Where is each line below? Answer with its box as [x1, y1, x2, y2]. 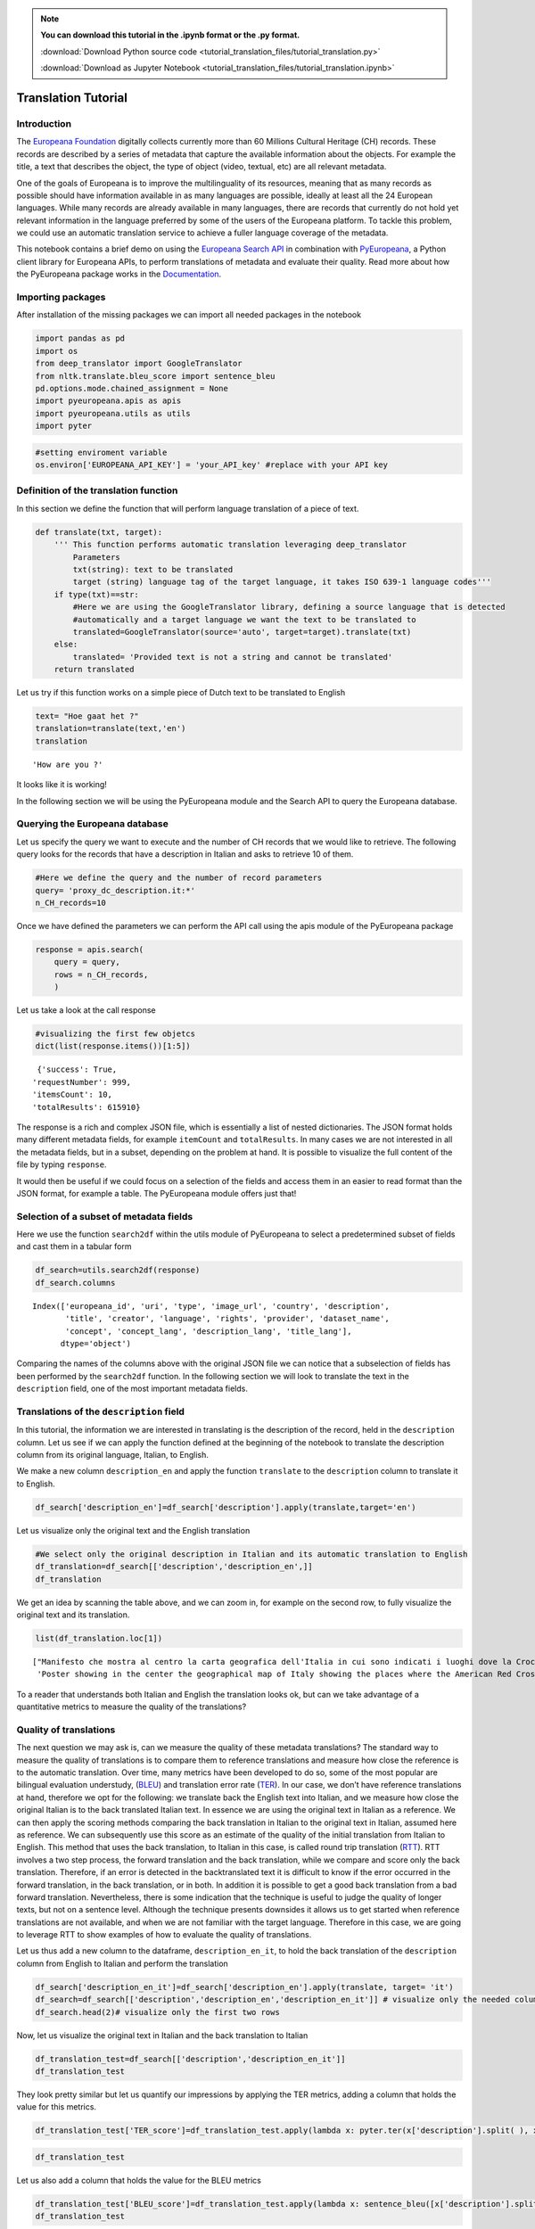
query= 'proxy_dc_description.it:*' [35, 885, 196, 895]
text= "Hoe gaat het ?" [35, 711, 140, 721]
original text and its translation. [16, 1609, 130, 1620]
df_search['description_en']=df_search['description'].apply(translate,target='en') [35, 1502, 416, 1512]
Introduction [16, 117, 71, 129]
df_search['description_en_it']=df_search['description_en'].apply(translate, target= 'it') [35, 1982, 454, 1992]
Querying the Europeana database [16, 818, 169, 830]
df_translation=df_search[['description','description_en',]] [35, 1561, 313, 1572]
